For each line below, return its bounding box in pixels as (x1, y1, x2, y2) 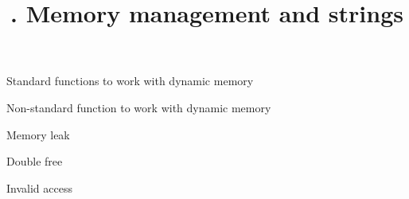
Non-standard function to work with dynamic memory (6, 99, 271, 115)
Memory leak (6, 126, 70, 142)
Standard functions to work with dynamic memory (6, 72, 254, 89)
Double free (6, 153, 63, 170)
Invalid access (6, 179, 72, 196)
